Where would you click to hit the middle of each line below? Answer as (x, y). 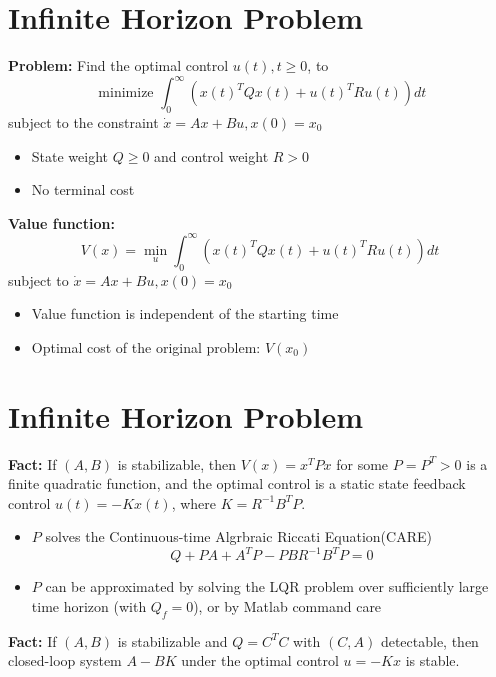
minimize (126, 93)
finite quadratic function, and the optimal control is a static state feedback (237, 483)
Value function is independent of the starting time (185, 313)
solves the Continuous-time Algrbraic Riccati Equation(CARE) (238, 536)
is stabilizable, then (177, 463)
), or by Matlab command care (287, 606)
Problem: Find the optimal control (118, 65)
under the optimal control (260, 660)
